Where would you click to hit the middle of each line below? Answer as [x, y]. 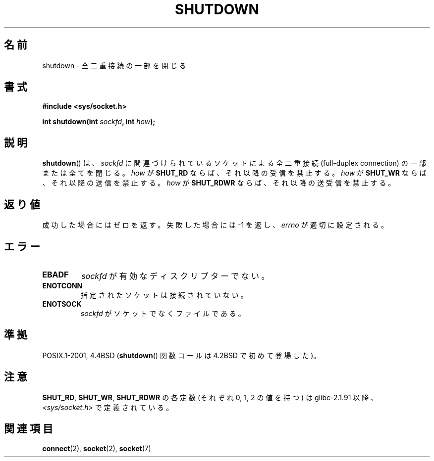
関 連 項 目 [28, 429]
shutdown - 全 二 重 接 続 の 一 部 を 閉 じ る [114, 65]
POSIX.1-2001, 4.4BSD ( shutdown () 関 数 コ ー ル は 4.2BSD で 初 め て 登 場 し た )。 [181, 355]
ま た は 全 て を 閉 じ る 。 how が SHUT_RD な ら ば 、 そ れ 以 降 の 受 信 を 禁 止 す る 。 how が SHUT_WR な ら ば [234, 173]
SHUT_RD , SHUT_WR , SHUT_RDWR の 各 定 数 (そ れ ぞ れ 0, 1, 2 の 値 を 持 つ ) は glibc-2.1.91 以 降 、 [210, 397]
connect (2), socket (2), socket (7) [97, 448]
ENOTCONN [62, 285]
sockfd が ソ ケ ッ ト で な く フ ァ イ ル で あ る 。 [163, 313]
